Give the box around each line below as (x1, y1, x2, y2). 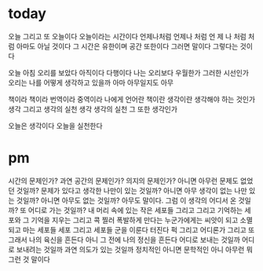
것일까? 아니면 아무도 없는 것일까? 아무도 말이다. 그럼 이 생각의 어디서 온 (16, 196, 237, 205)
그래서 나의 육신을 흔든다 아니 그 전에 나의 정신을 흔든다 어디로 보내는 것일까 (8, 235, 241, 244)
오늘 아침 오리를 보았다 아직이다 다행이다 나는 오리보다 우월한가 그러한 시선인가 (8, 68, 250, 77)
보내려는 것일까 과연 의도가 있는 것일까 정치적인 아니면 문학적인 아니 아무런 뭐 (16, 244, 254, 254)
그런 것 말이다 (8, 255, 51, 264)
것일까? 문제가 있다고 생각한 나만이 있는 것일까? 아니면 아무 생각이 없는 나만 (16, 185, 247, 195)
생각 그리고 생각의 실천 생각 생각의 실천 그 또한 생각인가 (8, 104, 178, 114)
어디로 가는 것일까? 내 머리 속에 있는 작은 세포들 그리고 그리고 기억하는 (27, 205, 243, 214)
